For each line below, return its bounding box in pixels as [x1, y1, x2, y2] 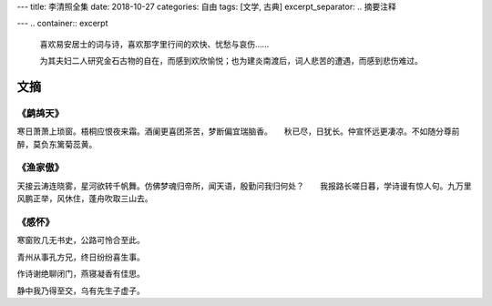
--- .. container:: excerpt [16, 18, 108, 29]
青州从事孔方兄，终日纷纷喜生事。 [16, 251, 145, 262]
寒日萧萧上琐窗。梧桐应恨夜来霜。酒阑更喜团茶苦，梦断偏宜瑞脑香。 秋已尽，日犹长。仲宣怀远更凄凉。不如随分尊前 [16, 126, 460, 137]
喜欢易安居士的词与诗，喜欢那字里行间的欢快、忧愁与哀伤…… [39, 38, 270, 49]
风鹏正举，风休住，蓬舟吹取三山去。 [16, 193, 153, 204]
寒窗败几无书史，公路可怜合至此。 [16, 235, 145, 246]
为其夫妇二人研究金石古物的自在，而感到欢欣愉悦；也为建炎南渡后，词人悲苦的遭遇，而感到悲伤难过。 [39, 56, 423, 66]
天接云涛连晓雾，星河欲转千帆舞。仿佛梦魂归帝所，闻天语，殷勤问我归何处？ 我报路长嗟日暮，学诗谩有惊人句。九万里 [16, 180, 472, 191]
